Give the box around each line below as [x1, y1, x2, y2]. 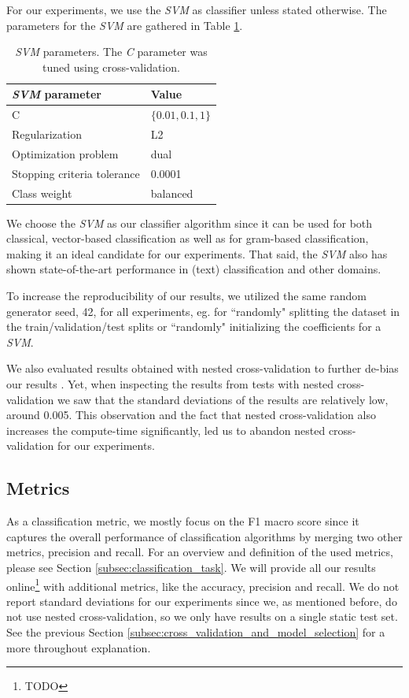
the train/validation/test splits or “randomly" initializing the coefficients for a [6, 318, 381, 335]
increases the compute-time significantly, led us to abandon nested [6, 421, 326, 438]
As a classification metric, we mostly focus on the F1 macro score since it [6, 513, 359, 529]
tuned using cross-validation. [42, 58, 180, 75]
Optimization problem [12, 145, 119, 162]
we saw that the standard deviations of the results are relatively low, [57, 391, 389, 407]
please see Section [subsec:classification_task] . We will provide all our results [6, 559, 376, 575]
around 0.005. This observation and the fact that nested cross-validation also [6, 407, 376, 423]
